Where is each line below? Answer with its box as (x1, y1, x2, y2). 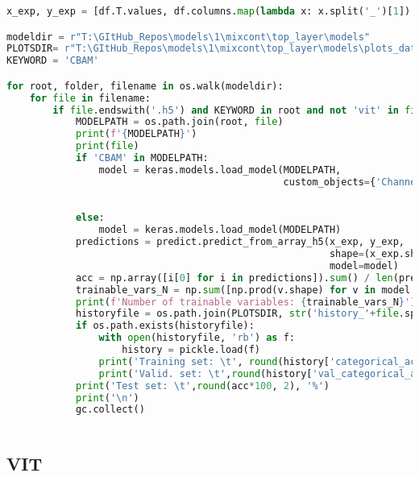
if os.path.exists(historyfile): (75, 320, 255, 332)
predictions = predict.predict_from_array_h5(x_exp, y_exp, (75, 236, 404, 248)
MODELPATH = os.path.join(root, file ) (75, 116, 284, 128)
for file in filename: (29, 92, 151, 104)
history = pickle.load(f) (122, 344, 261, 356)
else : (75, 212, 105, 224)
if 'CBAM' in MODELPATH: (75, 152, 209, 164)
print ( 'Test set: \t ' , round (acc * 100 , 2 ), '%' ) (75, 380, 330, 392)
